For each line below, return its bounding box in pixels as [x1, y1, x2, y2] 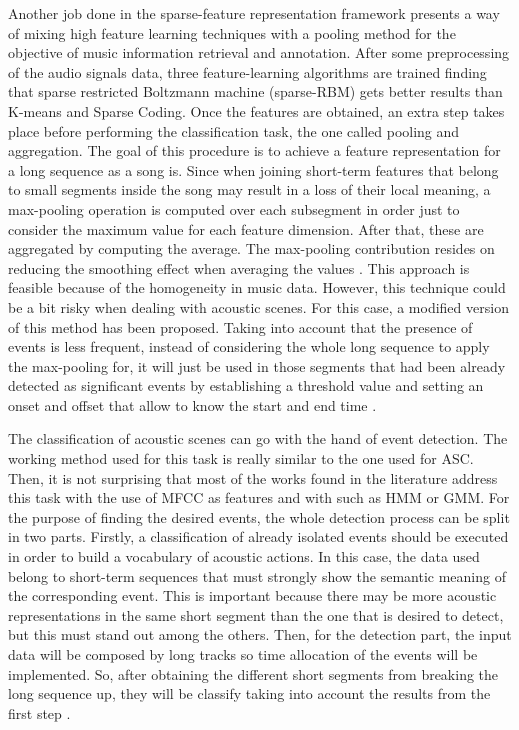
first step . [8, 702, 71, 723]
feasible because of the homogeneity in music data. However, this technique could [8, 277, 506, 298]
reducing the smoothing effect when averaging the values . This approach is [8, 257, 470, 278]
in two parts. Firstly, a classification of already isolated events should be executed [8, 526, 509, 547]
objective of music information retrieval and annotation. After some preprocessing [8, 42, 510, 63]
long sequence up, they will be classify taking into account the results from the [8, 683, 491, 704]
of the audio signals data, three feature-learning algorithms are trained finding [8, 61, 487, 82]
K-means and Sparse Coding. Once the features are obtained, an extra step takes [8, 100, 505, 121]
